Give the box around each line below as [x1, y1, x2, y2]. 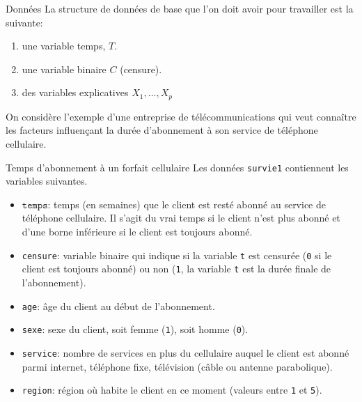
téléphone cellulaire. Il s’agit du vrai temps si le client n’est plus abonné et [22, 210, 340, 225]
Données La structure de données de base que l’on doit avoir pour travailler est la [6, 1, 354, 15]
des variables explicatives [22, 85, 129, 100]
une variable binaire [22, 61, 107, 76]
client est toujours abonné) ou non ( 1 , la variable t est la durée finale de [22, 261, 331, 276]
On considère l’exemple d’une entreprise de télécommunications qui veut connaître [6, 109, 356, 123]
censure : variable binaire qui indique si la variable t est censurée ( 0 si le [22, 247, 332, 262]
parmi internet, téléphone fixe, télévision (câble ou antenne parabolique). [22, 359, 333, 373]
